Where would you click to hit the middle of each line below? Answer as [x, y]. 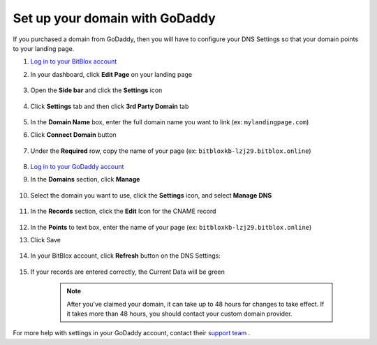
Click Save [46, 240]
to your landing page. [44, 48]
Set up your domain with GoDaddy [114, 18]
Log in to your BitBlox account [74, 61]
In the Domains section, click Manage [85, 179]
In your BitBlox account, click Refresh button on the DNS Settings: [126, 256]
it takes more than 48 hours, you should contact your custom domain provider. [179, 314]
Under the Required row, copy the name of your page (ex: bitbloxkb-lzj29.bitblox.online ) [171, 151]
